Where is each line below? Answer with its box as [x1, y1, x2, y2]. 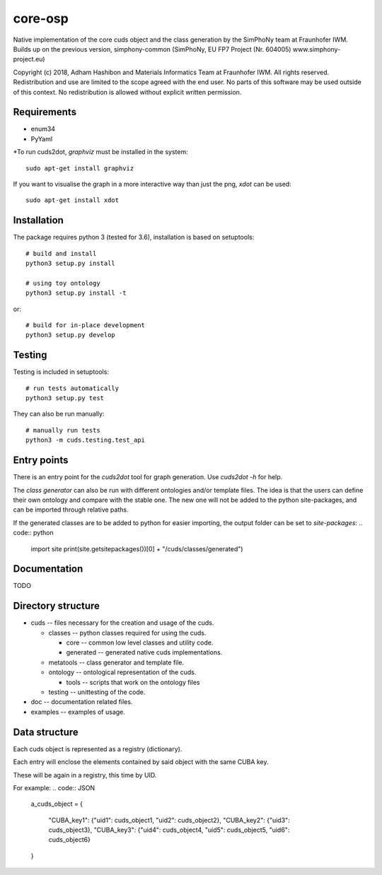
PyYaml [30, 134, 53, 143]
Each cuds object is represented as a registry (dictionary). [13, 744, 183, 753]
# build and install [25, 249, 97, 257]
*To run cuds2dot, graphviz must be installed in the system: [13, 148, 188, 156]
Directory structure [13, 600, 100, 612]
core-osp [13, 11, 69, 26]
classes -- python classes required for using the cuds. [48, 628, 207, 637]
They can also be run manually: [13, 410, 105, 418]
